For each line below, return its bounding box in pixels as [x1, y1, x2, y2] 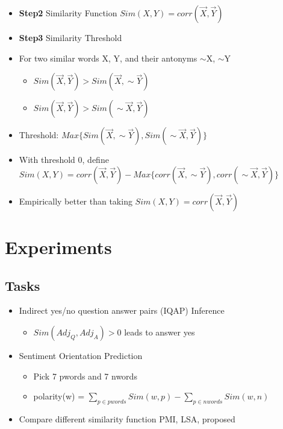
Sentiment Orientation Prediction [19, 349, 143, 361]
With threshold [19, 153, 75, 166]
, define [82, 153, 109, 166]
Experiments [5, 234, 112, 259]
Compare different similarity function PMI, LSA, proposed [19, 412, 235, 425]
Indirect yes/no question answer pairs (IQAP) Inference [19, 304, 225, 317]
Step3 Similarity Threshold [19, 31, 122, 43]
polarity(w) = [33, 390, 85, 402]
